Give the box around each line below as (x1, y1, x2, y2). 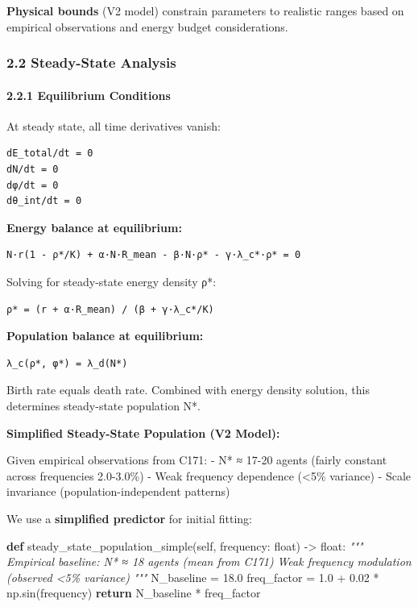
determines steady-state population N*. (6, 397, 201, 414)
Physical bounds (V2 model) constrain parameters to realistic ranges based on (6, 2, 404, 19)
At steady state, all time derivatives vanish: (6, 117, 221, 134)
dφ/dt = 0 (6, 179, 59, 191)
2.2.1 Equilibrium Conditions (6, 86, 171, 103)
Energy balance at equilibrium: (6, 218, 182, 235)
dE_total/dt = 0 (6, 148, 93, 160)
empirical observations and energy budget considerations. (6, 18, 288, 35)
